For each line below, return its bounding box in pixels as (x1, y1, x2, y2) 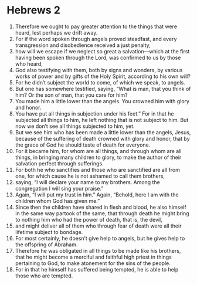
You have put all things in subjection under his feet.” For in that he (15, 110, 174, 117)
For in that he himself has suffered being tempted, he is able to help (15, 266, 179, 273)
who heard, (15, 60, 43, 67)
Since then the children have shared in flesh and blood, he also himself (15, 203, 186, 211)
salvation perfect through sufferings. (15, 160, 104, 167)
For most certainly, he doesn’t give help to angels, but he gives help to (15, 235, 185, 242)
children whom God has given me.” (15, 197, 100, 204)
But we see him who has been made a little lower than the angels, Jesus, (15, 128, 191, 135)
